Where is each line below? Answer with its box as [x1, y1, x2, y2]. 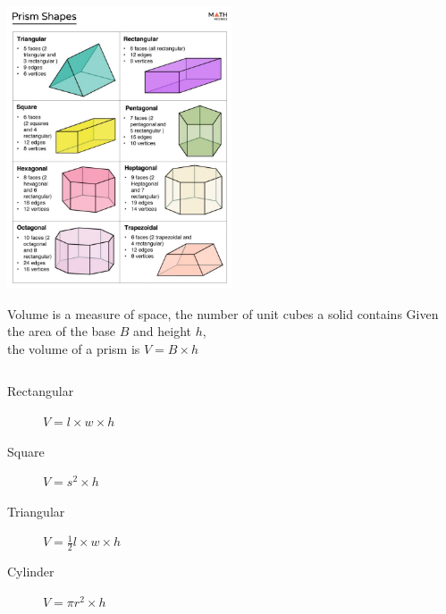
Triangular [7, 501, 65, 520]
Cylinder [7, 562, 55, 581]
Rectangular [7, 382, 74, 400]
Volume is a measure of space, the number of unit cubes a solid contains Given [7, 304, 439, 323]
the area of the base [7, 322, 116, 341]
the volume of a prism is [7, 339, 140, 357]
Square [7, 442, 45, 460]
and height [133, 322, 191, 341]
